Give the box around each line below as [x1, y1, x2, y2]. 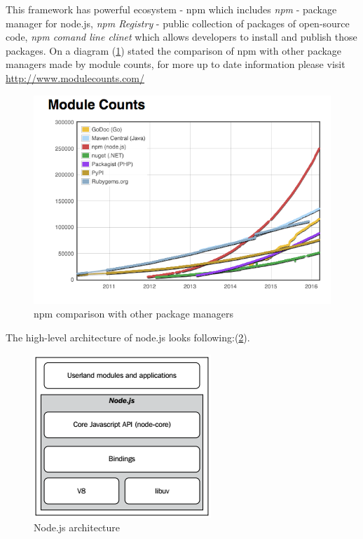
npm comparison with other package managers [34, 306, 233, 321]
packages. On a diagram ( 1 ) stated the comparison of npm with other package [6, 43, 342, 57]
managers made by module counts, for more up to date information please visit [6, 57, 345, 71]
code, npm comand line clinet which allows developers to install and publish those [6, 29, 357, 44]
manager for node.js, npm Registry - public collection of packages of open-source [6, 15, 350, 30]
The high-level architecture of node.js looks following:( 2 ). [6, 329, 250, 344]
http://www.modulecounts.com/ [6, 70, 145, 85]
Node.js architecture [34, 520, 121, 535]
